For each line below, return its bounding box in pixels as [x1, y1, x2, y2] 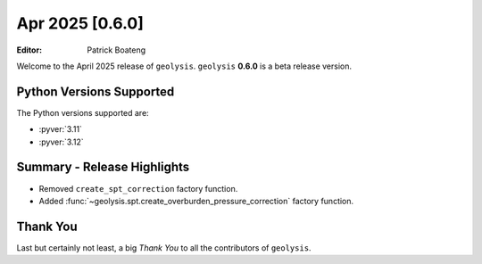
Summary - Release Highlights [16, 160, 190, 175]
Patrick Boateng [87, 45, 146, 55]
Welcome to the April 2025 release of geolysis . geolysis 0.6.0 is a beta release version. [16, 61, 353, 71]
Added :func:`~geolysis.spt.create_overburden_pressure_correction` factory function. [38, 195, 354, 206]
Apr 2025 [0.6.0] [16, 13, 145, 33]
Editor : [16, 45, 43, 55]
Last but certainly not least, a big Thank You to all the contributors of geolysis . [16, 242, 312, 253]
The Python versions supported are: [16, 107, 149, 118]
